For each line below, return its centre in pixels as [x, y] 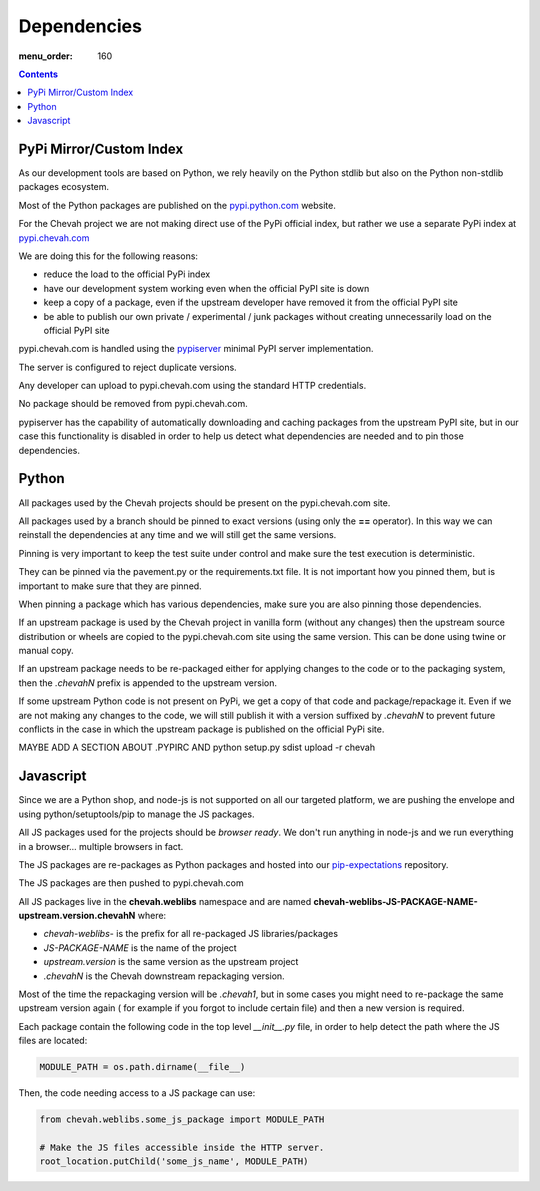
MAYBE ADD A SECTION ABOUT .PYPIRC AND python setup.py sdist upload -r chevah [196, 747]
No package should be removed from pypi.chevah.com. [133, 404]
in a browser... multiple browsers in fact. [101, 846]
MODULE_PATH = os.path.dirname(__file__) [142, 1067]
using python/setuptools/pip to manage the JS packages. [136, 814]
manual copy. [46, 651]
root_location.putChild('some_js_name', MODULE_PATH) [174, 1161]
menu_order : [46, 56]
